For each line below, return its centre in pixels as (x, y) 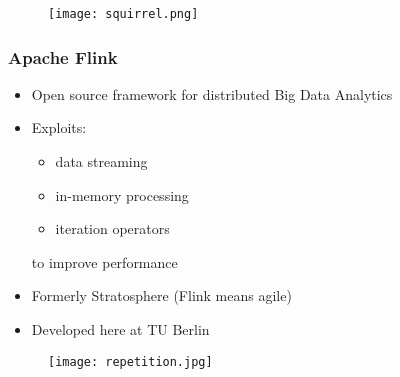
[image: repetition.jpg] (130, 361)
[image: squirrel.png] (123, 14)
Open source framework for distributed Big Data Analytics (212, 93)
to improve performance (104, 261)
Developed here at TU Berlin (120, 329)
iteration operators (112, 228)
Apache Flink (63, 56)
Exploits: (59, 127)
